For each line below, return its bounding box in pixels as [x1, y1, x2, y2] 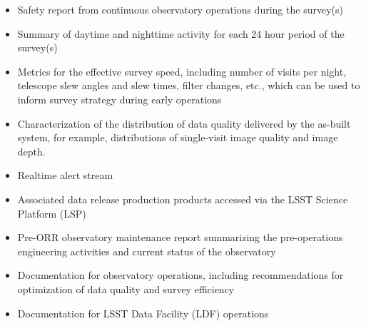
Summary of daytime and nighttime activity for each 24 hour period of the [17, 26, 345, 41]
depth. [17, 143, 46, 158]
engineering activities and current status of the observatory [17, 243, 276, 258]
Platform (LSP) [17, 205, 86, 220]
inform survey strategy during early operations [17, 91, 222, 106]
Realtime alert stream [17, 168, 113, 183]
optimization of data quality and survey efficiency [17, 281, 235, 296]
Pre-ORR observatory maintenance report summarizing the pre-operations [17, 230, 343, 245]
